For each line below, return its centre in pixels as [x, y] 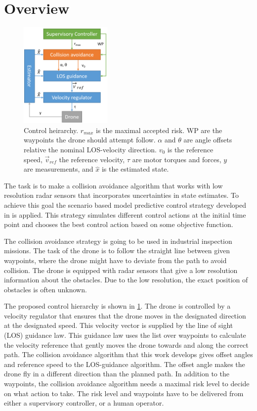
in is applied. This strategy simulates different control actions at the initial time [125, 214]
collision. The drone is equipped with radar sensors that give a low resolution [121, 270]
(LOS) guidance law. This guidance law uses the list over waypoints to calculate [125, 335]
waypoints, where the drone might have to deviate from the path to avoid [115, 260]
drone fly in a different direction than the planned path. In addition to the [117, 374]
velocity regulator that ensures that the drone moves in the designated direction [125, 315]
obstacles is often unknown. [45, 289]
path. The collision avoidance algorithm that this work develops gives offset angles [128, 354]
